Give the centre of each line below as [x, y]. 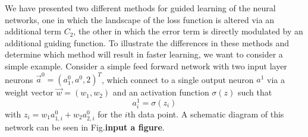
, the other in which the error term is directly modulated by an [188, 31]
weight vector [29, 92]
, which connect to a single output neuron [178, 79]
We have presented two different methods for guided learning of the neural [140, 8]
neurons [19, 79]
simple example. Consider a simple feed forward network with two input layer [146, 66]
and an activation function [161, 92]
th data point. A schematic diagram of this [206, 114]
